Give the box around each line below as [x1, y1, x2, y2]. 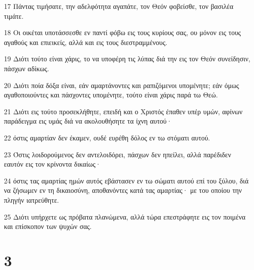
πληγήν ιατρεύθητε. [4, 194, 59, 205]
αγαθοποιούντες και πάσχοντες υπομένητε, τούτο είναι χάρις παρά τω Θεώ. [4, 90, 218, 100]
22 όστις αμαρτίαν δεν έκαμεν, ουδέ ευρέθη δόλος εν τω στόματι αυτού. [4, 132, 210, 142]
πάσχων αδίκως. [4, 63, 49, 73]
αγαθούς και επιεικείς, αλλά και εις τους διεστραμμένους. [4, 37, 168, 47]
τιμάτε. [4, 10, 24, 21]
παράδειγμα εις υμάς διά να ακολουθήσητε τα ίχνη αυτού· [4, 116, 172, 126]
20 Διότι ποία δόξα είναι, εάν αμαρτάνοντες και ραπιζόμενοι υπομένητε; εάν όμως [4, 80, 239, 90]
